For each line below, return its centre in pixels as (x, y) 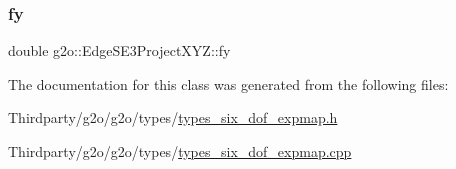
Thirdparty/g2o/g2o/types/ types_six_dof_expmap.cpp (180, 151)
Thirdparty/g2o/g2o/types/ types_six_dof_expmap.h (173, 117)
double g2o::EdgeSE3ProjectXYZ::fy (119, 50)
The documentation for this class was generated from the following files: (228, 83)
